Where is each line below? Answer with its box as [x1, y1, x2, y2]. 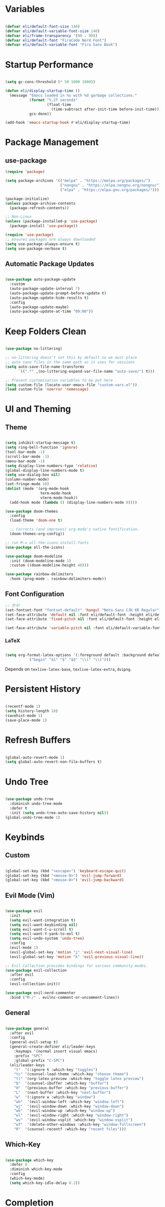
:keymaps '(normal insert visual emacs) [14, 1049, 98, 1054]
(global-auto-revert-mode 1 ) [5, 755, 65, 760]
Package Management [5, 137, 99, 148]
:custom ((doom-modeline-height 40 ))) [9, 563, 89, 568]
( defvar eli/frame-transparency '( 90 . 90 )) [5, 33, 98, 38]
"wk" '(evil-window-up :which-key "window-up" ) [14, 1109, 115, 1113]
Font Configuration [5, 590, 65, 599]
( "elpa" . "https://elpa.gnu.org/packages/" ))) [59, 187, 160, 192]
